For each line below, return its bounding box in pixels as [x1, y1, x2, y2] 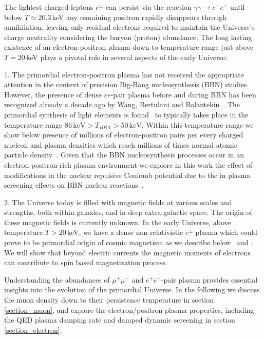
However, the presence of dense [4, 89, 102, 99]
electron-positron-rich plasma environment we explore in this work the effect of [4, 159, 253, 170]
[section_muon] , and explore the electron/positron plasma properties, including [4, 304, 254, 315]
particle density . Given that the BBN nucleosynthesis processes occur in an [4, 149, 244, 160]
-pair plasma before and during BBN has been [110, 89, 256, 99]
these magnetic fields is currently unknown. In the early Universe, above [4, 216, 231, 227]
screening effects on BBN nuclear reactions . [4, 180, 144, 190]
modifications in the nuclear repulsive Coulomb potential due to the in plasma [4, 169, 251, 180]
